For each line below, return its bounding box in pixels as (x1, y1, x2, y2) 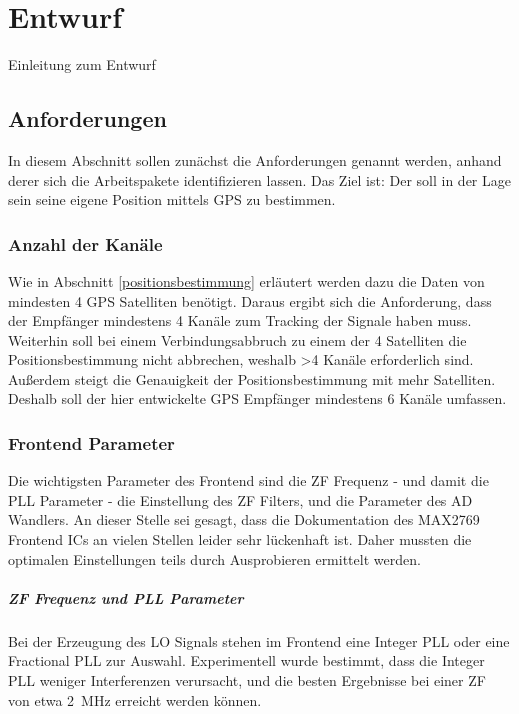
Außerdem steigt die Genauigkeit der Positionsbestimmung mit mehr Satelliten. (8, 368, 496, 389)
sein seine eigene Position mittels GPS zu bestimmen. (8, 189, 336, 210)
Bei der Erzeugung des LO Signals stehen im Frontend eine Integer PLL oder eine (8, 630, 510, 651)
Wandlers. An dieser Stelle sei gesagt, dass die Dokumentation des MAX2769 (8, 509, 480, 530)
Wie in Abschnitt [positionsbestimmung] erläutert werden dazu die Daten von (8, 270, 485, 291)
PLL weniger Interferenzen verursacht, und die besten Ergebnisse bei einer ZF (8, 670, 486, 691)
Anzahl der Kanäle (8, 231, 163, 256)
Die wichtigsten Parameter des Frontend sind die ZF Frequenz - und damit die (8, 470, 489, 491)
